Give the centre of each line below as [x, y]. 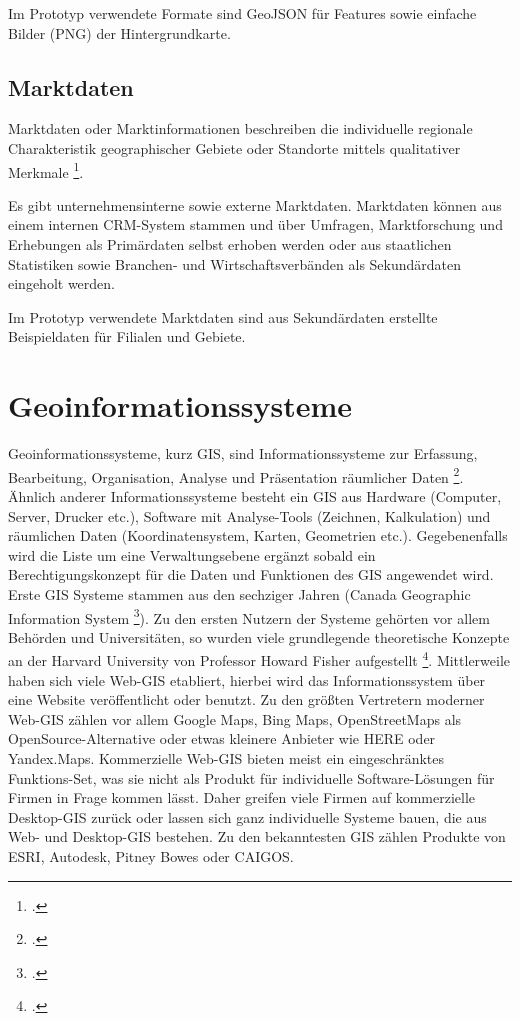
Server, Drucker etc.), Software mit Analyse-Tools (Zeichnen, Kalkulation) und [249, 515]
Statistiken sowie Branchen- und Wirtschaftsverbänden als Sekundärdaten [235, 263]
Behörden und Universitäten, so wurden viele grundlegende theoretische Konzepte [259, 636]
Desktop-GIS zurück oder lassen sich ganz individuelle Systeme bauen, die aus [247, 816]
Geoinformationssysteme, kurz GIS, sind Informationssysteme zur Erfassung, [243, 453]
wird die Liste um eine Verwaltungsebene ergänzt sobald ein [192, 554]
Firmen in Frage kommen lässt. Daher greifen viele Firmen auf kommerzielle [242, 797]
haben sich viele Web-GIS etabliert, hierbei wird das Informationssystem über [247, 679]
